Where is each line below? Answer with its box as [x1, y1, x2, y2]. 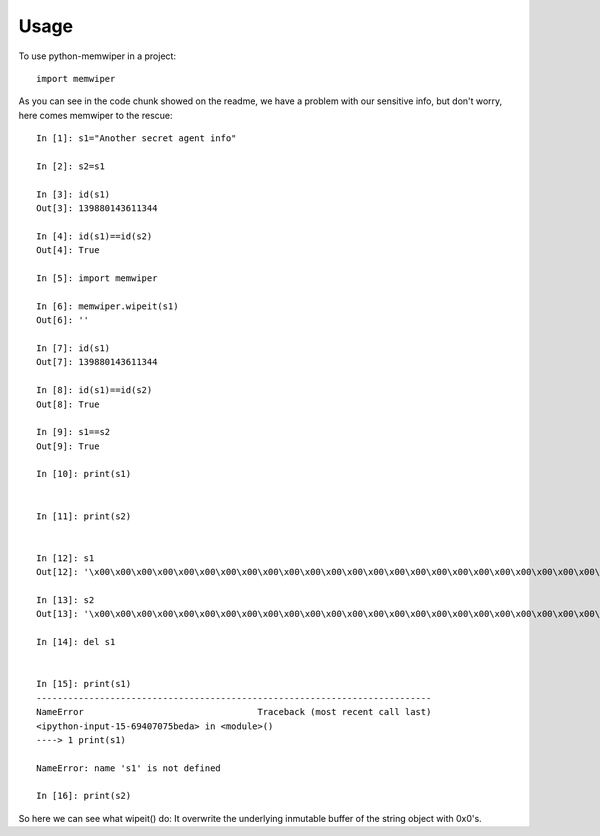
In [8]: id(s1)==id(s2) [36, 385, 153, 396]
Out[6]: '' [36, 315, 90, 326]
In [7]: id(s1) [36, 342, 111, 354]
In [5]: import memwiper [36, 273, 158, 284]
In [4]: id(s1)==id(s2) [36, 230, 153, 242]
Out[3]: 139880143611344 [36, 203, 158, 214]
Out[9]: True [36, 440, 100, 452]
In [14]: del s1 [36, 636, 116, 648]
